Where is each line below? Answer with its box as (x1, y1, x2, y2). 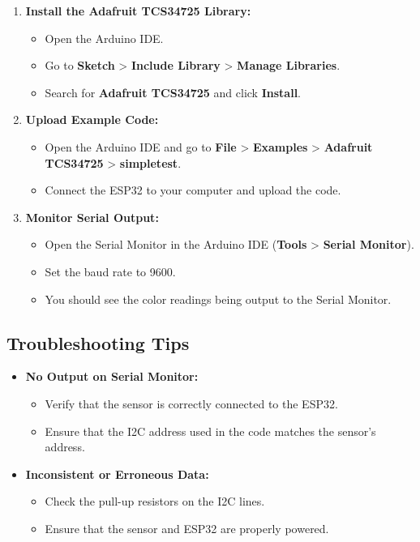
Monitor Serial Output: (25, 208, 159, 225)
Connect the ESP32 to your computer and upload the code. (45, 181, 341, 198)
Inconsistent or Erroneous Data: (25, 465, 209, 482)
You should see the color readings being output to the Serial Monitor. (45, 290, 392, 307)
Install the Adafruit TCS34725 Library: (25, 2, 251, 19)
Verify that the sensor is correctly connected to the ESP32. (45, 395, 338, 412)
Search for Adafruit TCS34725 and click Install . (45, 83, 302, 100)
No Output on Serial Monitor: (25, 368, 199, 385)
